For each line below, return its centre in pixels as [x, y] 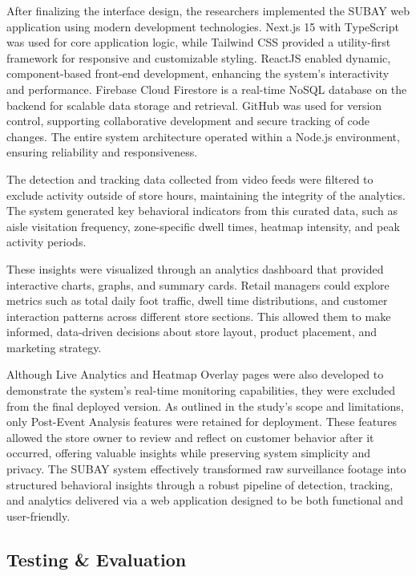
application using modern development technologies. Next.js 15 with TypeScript [203, 26]
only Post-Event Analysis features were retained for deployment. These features [202, 422]
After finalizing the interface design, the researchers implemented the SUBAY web [208, 10]
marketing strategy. [54, 347]
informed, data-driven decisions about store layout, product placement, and [192, 332]
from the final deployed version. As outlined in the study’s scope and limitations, [205, 406]
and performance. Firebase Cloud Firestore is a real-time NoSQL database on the [207, 89]
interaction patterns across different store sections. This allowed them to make [199, 316]
